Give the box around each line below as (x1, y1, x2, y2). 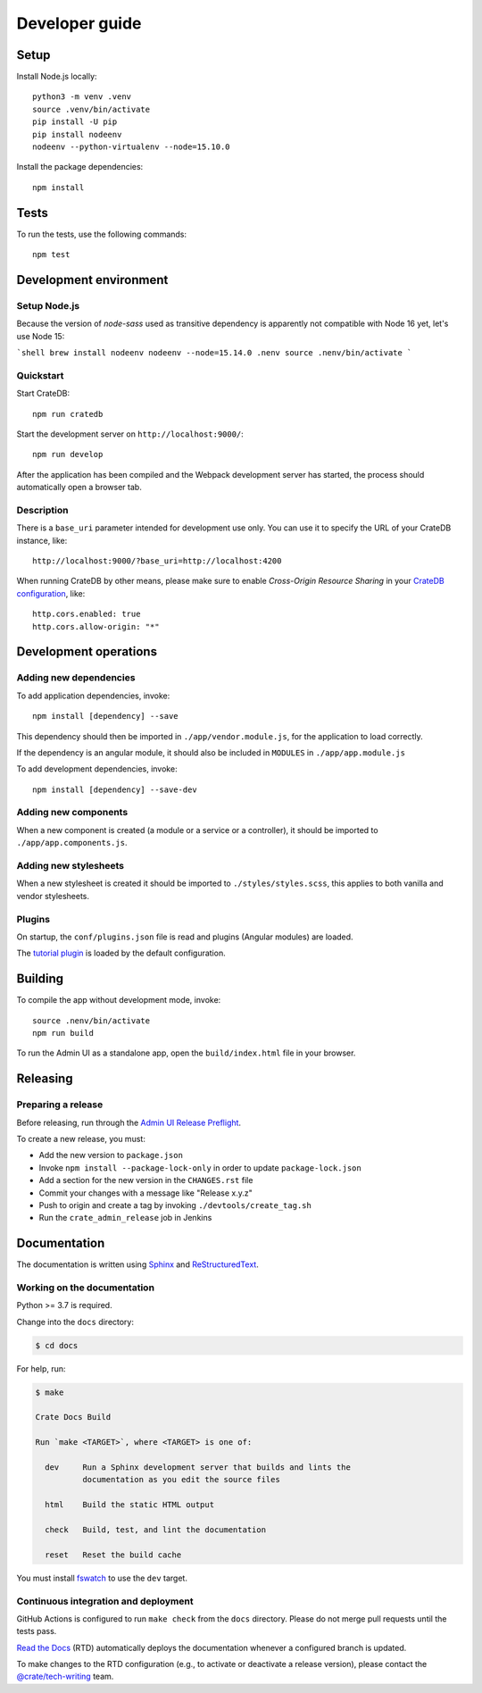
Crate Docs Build (35, 1412, 112, 1422)
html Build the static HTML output (45, 1500, 214, 1510)
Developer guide (16, 13, 142, 33)
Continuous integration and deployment (16, 1595, 194, 1607)
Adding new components (16, 806, 129, 819)
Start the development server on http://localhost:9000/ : (16, 429, 245, 439)
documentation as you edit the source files (81, 1474, 280, 1485)
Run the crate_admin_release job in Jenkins (38, 1213, 212, 1223)
